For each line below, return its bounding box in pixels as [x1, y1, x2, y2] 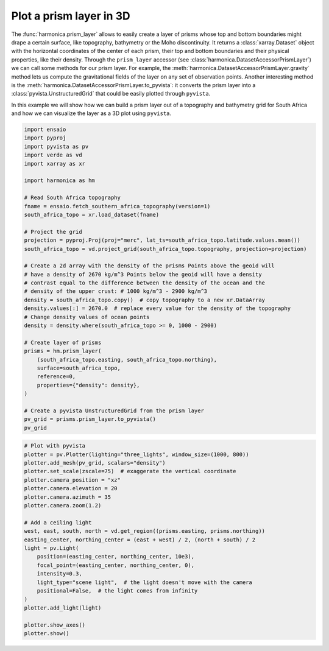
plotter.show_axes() [24, 621, 85, 628]
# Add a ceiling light [24, 519, 92, 526]
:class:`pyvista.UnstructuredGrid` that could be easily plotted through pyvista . [11, 90, 211, 97]
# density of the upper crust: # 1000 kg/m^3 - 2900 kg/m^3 [24, 288, 208, 295]
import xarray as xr [24, 160, 85, 167]
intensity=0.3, [37, 570, 82, 577]
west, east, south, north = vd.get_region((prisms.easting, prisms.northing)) [24, 527, 265, 535]
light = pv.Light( [24, 544, 79, 551]
